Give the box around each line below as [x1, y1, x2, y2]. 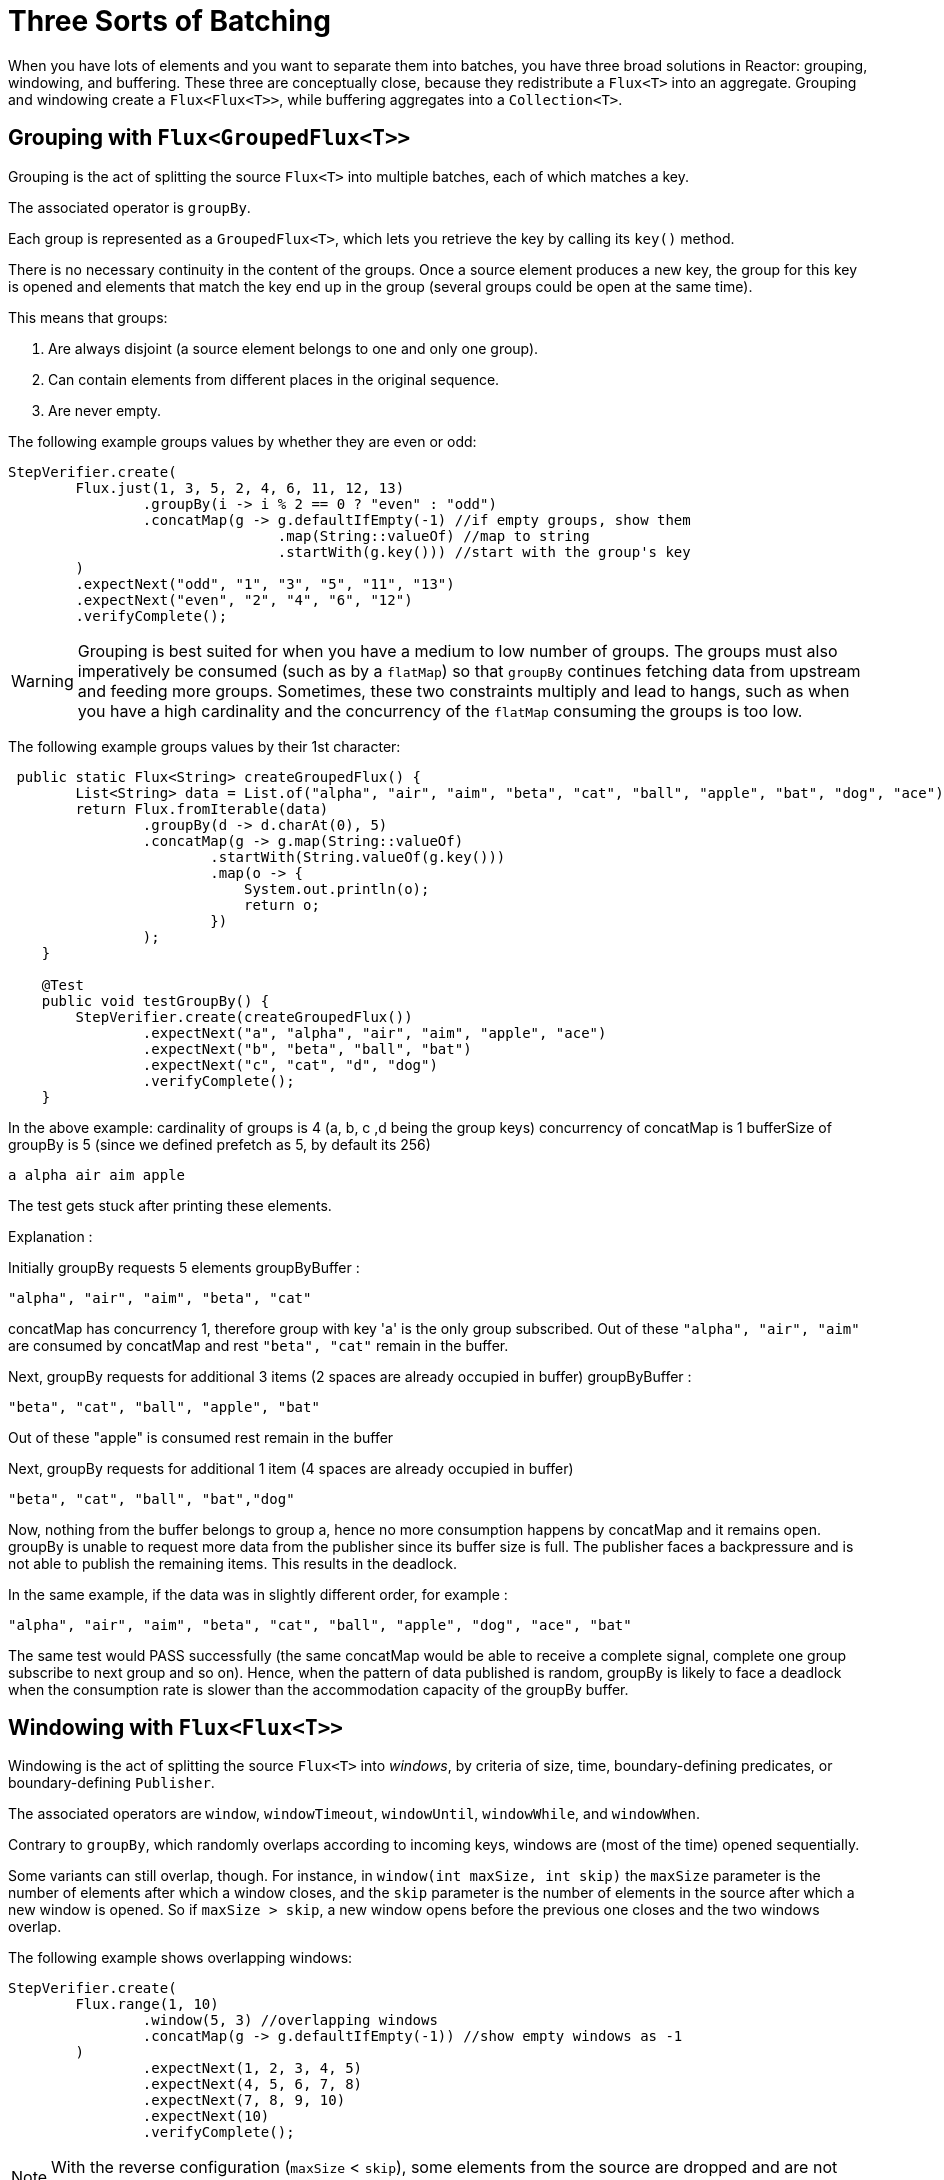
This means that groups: [8, 308, 168, 326]
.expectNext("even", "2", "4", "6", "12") [75, 591, 413, 608]
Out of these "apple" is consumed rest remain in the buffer [8, 1428, 394, 1446]
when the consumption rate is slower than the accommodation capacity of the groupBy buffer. [8, 1680, 629, 1698]
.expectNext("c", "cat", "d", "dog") [142, 1056, 438, 1073]
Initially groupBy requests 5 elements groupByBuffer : [8, 1258, 360, 1276]
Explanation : [8, 1227, 93, 1245]
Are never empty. [48, 401, 162, 419]
